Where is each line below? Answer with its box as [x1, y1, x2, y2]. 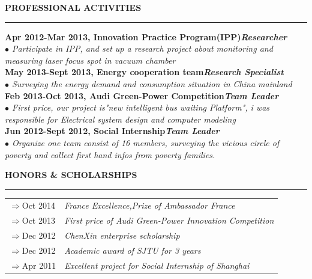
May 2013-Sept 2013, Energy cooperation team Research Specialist [5, 66, 284, 78]
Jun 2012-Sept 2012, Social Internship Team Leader [5, 124, 220, 137]
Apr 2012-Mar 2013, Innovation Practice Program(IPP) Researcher [5, 30, 287, 43]
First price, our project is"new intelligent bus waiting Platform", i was [12, 101, 270, 114]
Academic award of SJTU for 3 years [64, 244, 201, 256]
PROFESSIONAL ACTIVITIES [5, 1, 142, 13]
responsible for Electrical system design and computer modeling [5, 112, 236, 125]
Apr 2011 [22, 259, 56, 271]
